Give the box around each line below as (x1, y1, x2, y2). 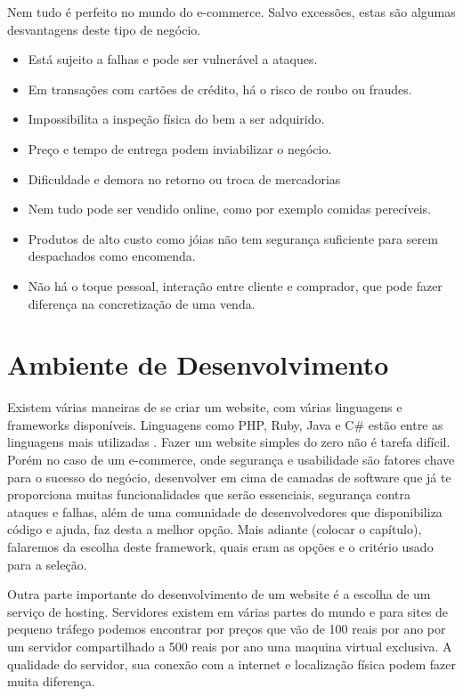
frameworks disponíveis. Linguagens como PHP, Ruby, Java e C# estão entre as (7, 415, 443, 433)
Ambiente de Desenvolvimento (7, 346, 389, 383)
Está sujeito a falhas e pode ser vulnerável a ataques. (28, 50, 318, 69)
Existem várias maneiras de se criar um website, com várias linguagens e (7, 398, 402, 417)
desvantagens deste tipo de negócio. (7, 20, 201, 38)
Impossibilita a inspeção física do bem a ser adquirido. (28, 109, 325, 128)
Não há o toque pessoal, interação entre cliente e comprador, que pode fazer (28, 276, 443, 295)
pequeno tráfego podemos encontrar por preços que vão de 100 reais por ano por (7, 619, 446, 638)
